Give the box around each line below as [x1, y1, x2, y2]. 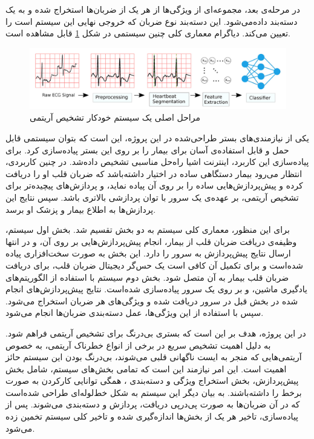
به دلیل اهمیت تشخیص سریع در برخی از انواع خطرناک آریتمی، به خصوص [5, 338, 271, 351]
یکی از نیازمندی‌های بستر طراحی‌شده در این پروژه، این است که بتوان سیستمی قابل [5, 132, 309, 144]
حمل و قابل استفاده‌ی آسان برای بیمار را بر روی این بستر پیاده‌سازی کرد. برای [5, 143, 289, 156]
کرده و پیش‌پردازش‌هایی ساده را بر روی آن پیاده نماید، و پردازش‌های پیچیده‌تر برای [5, 179, 303, 192]
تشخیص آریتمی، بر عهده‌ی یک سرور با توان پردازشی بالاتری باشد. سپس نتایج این [5, 190, 299, 203]
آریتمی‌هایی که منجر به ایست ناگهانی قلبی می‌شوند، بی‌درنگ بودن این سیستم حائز [5, 350, 302, 363]
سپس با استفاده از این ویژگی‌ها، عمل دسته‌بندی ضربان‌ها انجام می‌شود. [5, 306, 264, 319]
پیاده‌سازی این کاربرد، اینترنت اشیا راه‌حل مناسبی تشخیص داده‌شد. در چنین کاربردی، [5, 155, 309, 168]
